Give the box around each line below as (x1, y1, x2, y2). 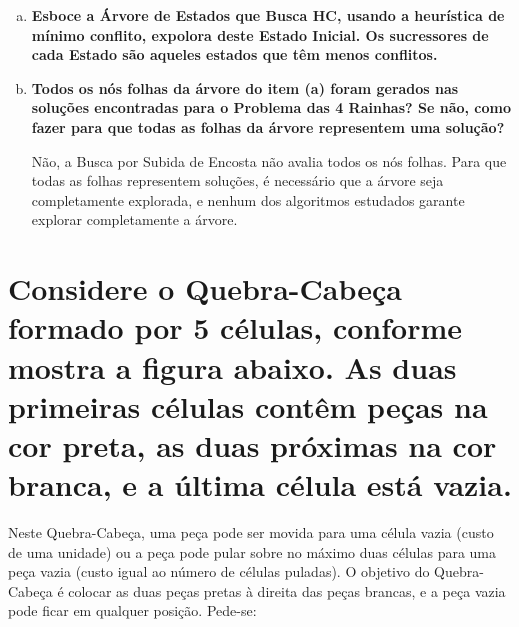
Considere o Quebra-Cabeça (8, 268, 402, 309)
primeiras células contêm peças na (8, 385, 488, 426)
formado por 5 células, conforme (8, 307, 463, 348)
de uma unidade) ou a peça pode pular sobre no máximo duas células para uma (8, 541, 497, 562)
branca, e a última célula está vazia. (8, 464, 512, 505)
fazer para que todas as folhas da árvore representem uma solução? (31, 116, 505, 137)
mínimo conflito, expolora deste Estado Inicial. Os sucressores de (31, 24, 489, 45)
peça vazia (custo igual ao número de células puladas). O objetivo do (8, 561, 430, 582)
